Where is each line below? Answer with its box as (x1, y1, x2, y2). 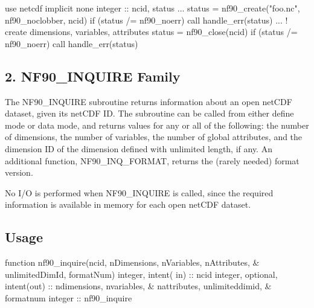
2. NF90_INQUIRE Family (5, 66, 181, 85)
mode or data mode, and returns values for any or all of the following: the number (5, 118, 309, 131)
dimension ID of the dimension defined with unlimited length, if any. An (5, 142, 272, 155)
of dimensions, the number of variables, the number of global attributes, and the (5, 130, 303, 143)
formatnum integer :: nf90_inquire (5, 291, 132, 304)
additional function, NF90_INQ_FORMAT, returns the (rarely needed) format (5, 154, 300, 167)
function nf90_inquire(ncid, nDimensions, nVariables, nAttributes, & (5, 256, 260, 269)
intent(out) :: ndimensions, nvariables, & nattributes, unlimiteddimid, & (5, 280, 272, 292)
